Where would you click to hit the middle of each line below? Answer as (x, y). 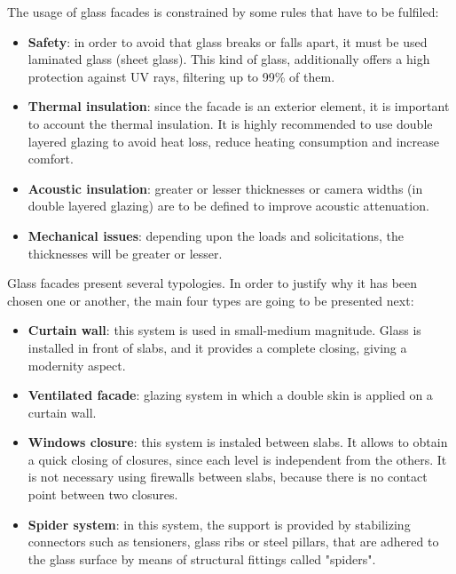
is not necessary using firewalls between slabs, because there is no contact (228, 477)
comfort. (51, 159)
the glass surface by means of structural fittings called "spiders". (202, 558)
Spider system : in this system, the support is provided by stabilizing (219, 524)
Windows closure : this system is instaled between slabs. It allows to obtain (238, 442)
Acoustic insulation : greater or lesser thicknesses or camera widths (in (225, 188)
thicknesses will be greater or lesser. (125, 253)
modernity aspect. (77, 365)
